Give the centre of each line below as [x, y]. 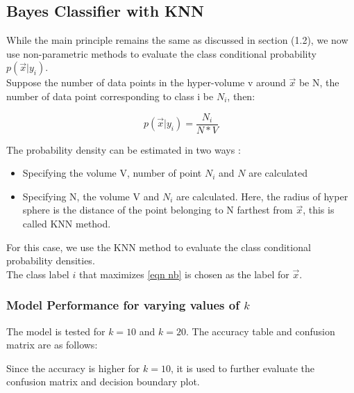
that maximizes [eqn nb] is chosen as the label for [184, 274]
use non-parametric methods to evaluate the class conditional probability [161, 53]
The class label [38, 274]
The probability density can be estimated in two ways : [124, 149]
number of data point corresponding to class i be [110, 96]
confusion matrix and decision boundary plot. [103, 382]
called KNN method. [67, 224]
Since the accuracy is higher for [73, 368]
